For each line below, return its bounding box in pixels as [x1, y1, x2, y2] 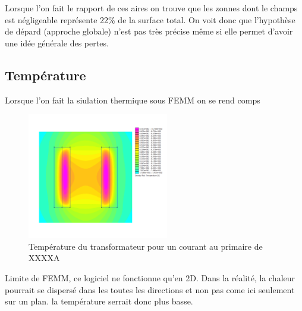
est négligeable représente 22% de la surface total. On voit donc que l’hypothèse [5, 13, 295, 26]
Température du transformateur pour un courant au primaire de [29, 240, 263, 252]
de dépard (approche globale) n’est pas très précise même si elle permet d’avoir [5, 25, 293, 37]
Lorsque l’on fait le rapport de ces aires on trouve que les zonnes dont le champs [5, 2, 298, 14]
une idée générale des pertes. [5, 36, 109, 49]
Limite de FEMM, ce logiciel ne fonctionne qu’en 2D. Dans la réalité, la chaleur [5, 271, 295, 284]
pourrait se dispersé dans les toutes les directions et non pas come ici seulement [5, 283, 295, 296]
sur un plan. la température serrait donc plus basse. [5, 295, 193, 307]
